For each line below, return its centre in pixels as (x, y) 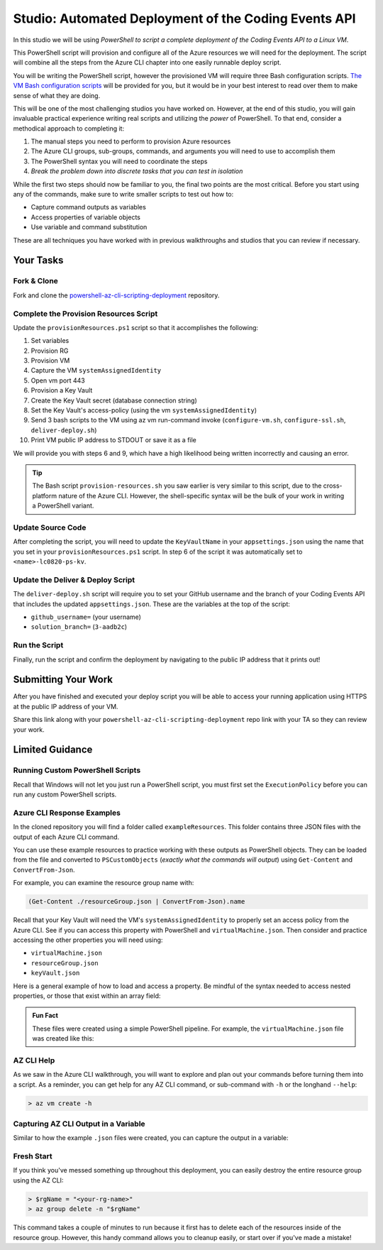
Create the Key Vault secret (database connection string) (114, 400)
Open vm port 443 (58, 380)
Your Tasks (38, 260)
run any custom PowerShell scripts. (65, 794)
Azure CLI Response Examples (67, 813)
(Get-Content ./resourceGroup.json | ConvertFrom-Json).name (137, 902)
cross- (333, 486)
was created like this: (63, 1038)
